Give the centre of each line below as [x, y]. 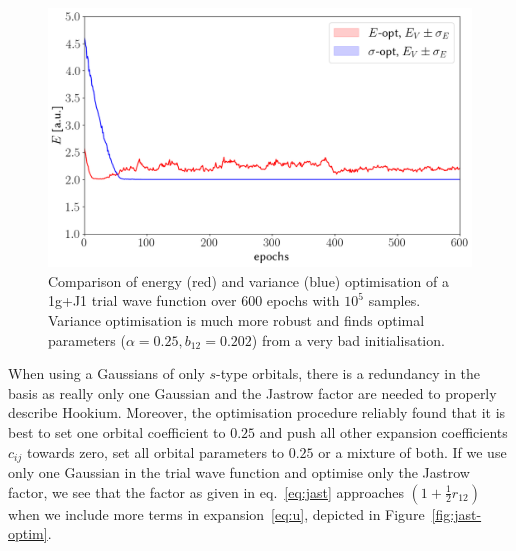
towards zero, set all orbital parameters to [155, 451]
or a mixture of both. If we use [412, 451]
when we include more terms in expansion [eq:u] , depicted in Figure [216, 513]
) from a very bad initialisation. [348, 339]
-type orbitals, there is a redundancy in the [348, 373]
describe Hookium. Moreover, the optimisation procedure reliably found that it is [257, 412]
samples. [394, 300]
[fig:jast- [456, 513]
